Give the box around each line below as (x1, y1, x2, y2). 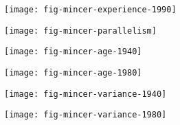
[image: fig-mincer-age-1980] (4, 67, 142, 78)
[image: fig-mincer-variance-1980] (4, 110, 167, 120)
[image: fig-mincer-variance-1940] (4, 89, 167, 99)
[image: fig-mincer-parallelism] (4, 25, 157, 36)
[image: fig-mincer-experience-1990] (4, 5, 177, 14)
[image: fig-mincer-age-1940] (4, 47, 142, 57)
